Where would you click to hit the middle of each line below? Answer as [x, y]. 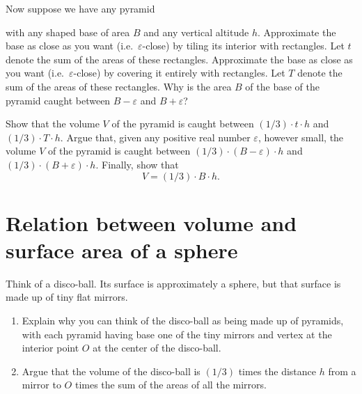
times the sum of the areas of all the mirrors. [171, 385]
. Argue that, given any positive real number [155, 137]
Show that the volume [53, 124]
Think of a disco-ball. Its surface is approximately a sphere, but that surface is [173, 283]
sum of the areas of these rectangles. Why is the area [119, 86]
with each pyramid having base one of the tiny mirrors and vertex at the [177, 334]
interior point [50, 348]
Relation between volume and [151, 222]
